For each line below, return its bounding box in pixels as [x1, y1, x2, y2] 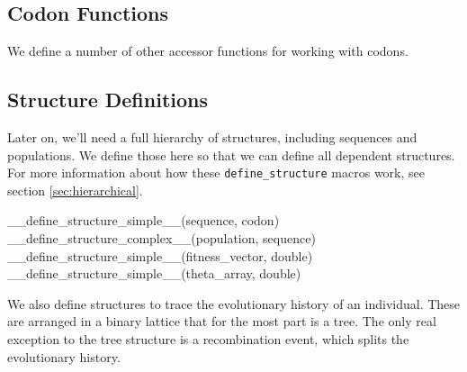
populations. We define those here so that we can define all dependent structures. [7, 145, 455, 164]
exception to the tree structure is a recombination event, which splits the [7, 330, 409, 348]
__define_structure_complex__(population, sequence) [7, 229, 316, 248]
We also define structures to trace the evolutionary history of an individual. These [7, 294, 461, 313]
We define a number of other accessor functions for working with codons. [7, 41, 409, 60]
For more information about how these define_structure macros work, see [7, 163, 425, 182]
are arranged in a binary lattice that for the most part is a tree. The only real [7, 312, 436, 331]
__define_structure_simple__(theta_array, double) [7, 264, 301, 283]
